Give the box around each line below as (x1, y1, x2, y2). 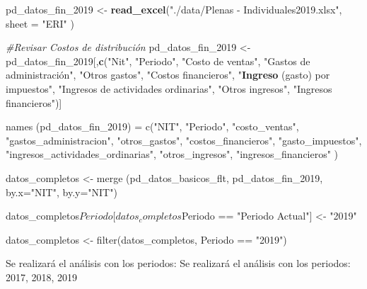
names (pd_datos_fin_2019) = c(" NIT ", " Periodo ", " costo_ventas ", (6, 119, 299, 134)
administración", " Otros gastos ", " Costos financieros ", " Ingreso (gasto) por (6, 67, 330, 82)
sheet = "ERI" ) (6, 16, 74, 30)
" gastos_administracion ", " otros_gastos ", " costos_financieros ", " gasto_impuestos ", (6, 132, 362, 147)
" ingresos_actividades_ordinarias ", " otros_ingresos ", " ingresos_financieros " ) (6, 147, 339, 161)
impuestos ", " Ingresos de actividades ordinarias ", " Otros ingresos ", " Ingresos (6, 81, 332, 96)
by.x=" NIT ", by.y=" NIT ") (6, 184, 117, 199)
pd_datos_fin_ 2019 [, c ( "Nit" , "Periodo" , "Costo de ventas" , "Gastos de (6, 53, 310, 68)
